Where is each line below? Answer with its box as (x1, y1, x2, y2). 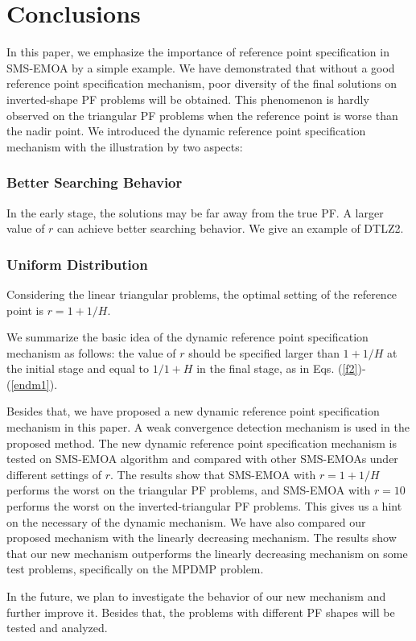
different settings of (6, 465, 102, 482)
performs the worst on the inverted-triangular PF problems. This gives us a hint (6, 498, 402, 515)
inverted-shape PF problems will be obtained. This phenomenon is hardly (6, 90, 369, 107)
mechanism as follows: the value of (6, 344, 176, 361)
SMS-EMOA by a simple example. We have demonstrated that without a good (6, 59, 395, 76)
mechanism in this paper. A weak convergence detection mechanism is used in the (6, 419, 410, 436)
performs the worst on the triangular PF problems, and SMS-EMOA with (6, 482, 371, 498)
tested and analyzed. (6, 619, 108, 636)
